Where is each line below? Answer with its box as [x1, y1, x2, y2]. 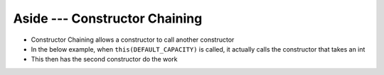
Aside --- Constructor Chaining [13, 11, 203, 26]
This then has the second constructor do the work [31, 55, 178, 64]
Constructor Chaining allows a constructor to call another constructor [31, 35, 235, 44]
